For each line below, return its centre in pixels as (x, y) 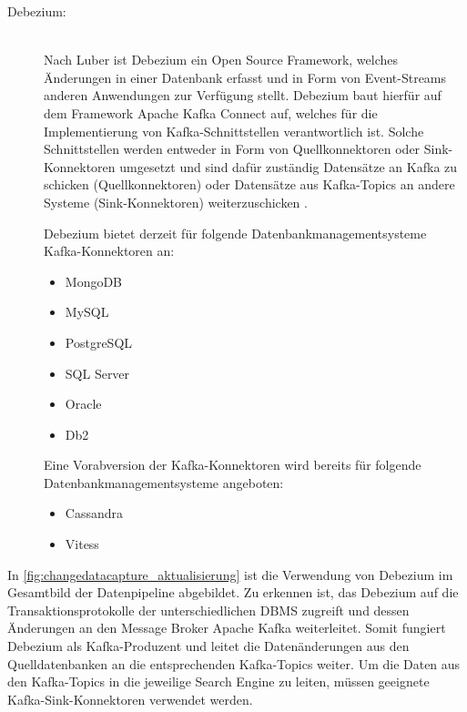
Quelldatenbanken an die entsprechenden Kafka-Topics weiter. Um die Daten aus (234, 663)
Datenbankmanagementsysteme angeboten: (164, 482)
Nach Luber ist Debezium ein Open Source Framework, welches (221, 60)
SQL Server (97, 373)
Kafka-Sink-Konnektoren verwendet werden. (130, 699)
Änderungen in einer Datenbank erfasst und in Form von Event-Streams (245, 77)
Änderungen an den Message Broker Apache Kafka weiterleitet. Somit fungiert (227, 628)
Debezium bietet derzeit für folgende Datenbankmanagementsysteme (235, 233)
